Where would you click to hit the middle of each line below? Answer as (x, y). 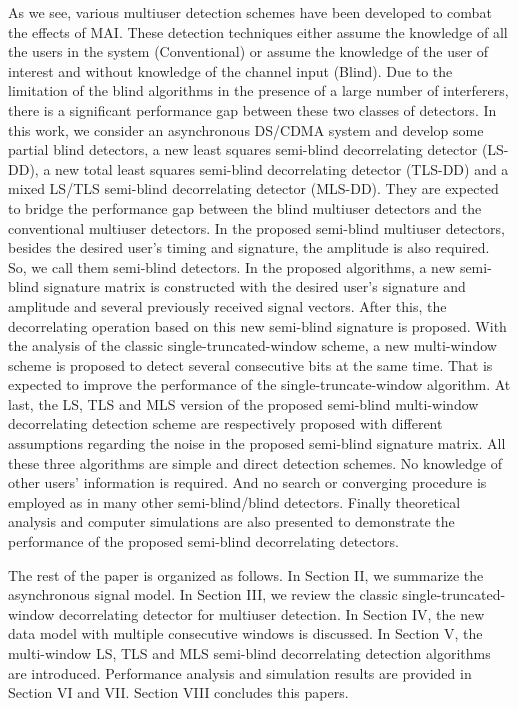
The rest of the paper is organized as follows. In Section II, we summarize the (246, 574)
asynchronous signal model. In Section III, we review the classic (203, 594)
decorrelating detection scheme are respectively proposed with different (225, 423)
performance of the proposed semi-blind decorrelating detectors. (203, 541)
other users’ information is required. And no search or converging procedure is (247, 482)
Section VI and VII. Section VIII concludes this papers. (178, 692)
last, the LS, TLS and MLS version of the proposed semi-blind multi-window (243, 403)
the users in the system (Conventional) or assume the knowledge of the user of (248, 51)
